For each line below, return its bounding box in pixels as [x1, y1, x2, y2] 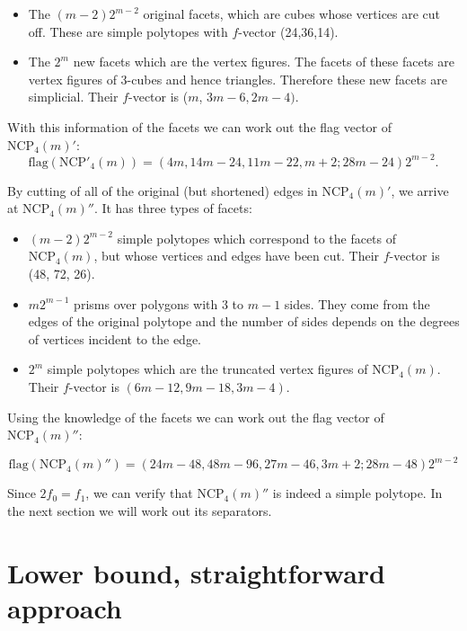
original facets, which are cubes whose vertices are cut [143, 4, 441, 22]
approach [7, 589, 122, 626]
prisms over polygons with [74, 294, 218, 313]
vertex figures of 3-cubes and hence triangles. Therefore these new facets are [28, 69, 447, 88]
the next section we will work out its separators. [7, 501, 272, 520]
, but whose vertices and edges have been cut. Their [93, 246, 380, 265]
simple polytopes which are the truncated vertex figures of [47, 360, 368, 378]
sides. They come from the [284, 294, 430, 313]
